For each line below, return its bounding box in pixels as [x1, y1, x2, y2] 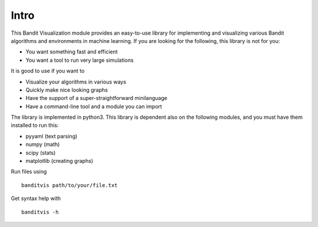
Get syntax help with [11, 195, 61, 202]
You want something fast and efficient [25, 48, 118, 55]
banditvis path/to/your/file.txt [21, 182, 118, 188]
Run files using [11, 168, 47, 175]
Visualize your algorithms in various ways [25, 78, 127, 85]
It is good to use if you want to [11, 68, 85, 75]
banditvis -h [21, 209, 59, 215]
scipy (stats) [25, 149, 56, 156]
